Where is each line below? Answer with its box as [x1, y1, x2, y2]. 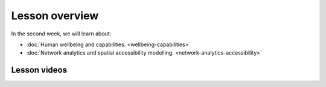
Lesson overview [11, 9, 99, 22]
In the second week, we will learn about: [11, 30, 112, 37]
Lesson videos [11, 65, 68, 75]
